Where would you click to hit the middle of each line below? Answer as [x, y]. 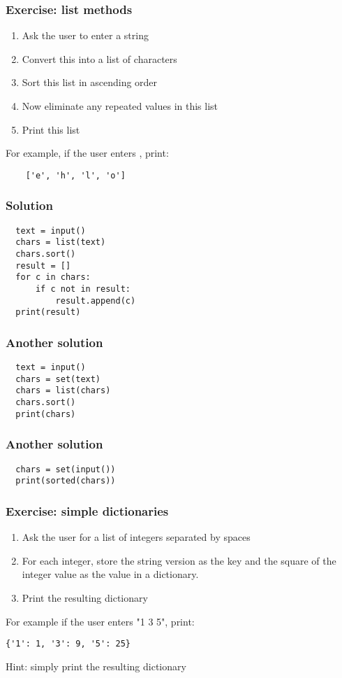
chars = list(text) [61, 242]
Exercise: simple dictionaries [87, 510]
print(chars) [46, 414]
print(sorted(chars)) [66, 481]
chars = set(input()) [66, 469]
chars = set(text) [58, 379]
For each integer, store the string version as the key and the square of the [179, 560]
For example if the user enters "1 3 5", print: [100, 621]
